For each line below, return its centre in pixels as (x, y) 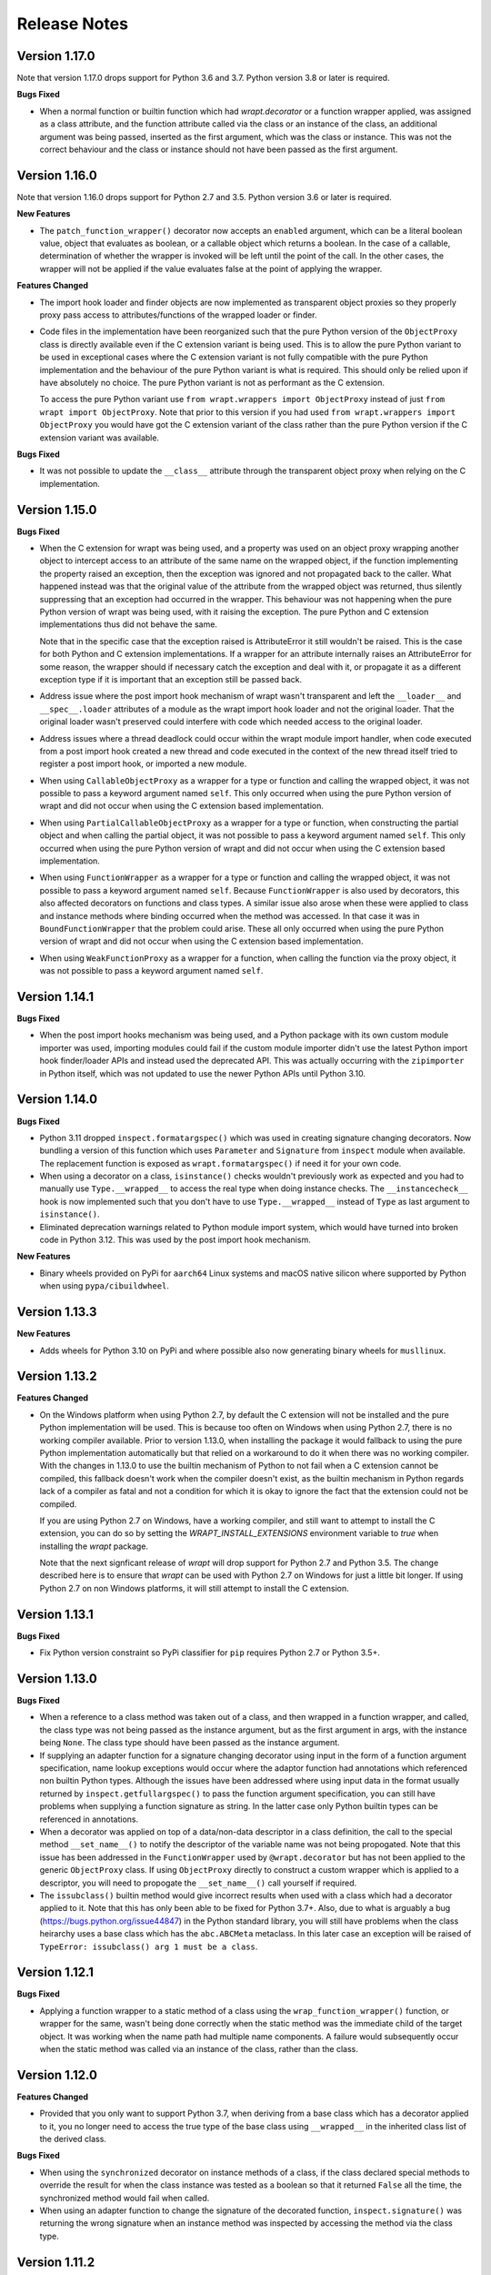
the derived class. (73, 2139)
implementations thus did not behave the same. (129, 624)
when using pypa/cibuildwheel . (105, 1286)
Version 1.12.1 (55, 1972)
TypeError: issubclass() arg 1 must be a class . (149, 1946)
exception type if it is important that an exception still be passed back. (171, 679)
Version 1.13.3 (57, 1312)
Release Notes (73, 24)
